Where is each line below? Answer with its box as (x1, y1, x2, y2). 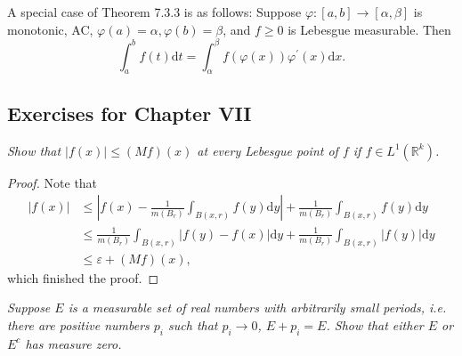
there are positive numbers (7, 315, 150, 334)
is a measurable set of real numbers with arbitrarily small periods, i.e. (68, 298, 447, 317)
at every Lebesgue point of (197, 141, 338, 159)
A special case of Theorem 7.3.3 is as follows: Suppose (7, 3, 302, 20)
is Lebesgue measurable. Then (288, 20, 451, 38)
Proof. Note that (7, 173, 98, 191)
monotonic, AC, (7, 20, 93, 38)
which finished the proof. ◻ (7, 268, 159, 287)
